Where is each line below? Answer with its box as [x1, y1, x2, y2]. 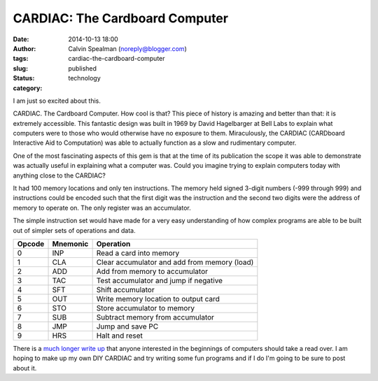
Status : [13, 74, 35, 82]
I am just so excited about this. [13, 96, 101, 105]
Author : [13, 44, 36, 52]
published [68, 64, 97, 73]
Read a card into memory [96, 248, 180, 258]
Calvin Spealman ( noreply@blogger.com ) [68, 44, 187, 52]
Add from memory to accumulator [96, 266, 209, 276]
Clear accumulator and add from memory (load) [96, 257, 254, 267]
